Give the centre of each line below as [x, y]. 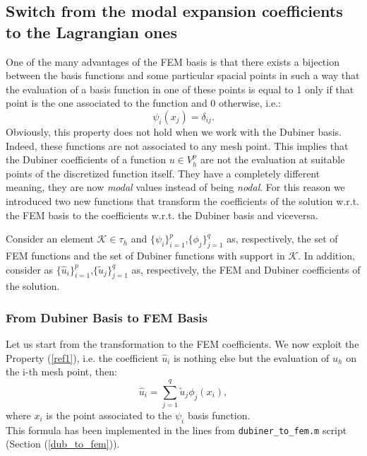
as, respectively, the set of [282, 239]
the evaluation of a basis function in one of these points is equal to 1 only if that [180, 89]
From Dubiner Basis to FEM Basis [107, 317]
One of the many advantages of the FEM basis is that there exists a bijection [173, 61]
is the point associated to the [109, 415]
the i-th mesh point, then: [61, 372]
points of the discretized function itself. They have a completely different [163, 173]
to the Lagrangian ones [91, 31]
